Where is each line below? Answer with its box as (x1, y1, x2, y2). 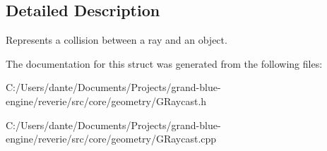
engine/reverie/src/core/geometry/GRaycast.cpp (6, 131, 217, 146)
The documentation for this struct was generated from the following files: (6, 56, 323, 71)
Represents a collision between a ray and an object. (6, 32, 227, 47)
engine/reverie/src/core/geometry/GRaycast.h (6, 93, 207, 108)
